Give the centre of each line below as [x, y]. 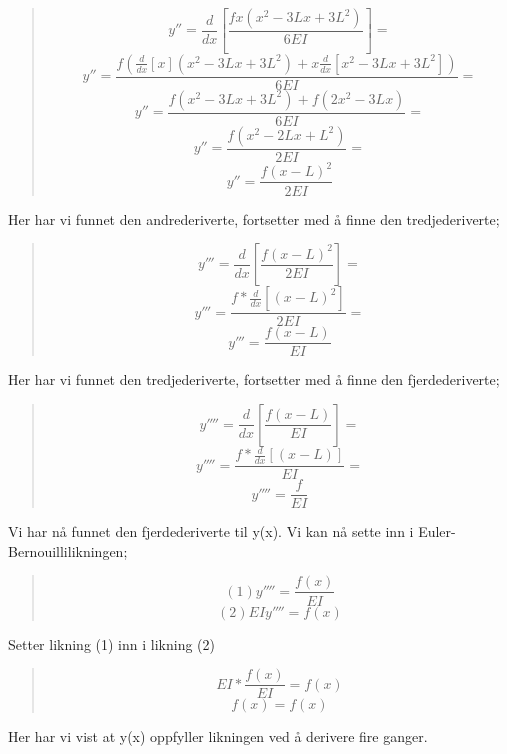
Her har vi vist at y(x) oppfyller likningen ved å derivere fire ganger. [218, 736]
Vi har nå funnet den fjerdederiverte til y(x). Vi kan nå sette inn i [211, 531]
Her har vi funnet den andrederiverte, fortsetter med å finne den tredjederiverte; [254, 218]
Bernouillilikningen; [68, 550]
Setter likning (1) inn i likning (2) [111, 643]
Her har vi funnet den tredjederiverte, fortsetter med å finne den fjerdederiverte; [254, 379]
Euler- [437, 531]
